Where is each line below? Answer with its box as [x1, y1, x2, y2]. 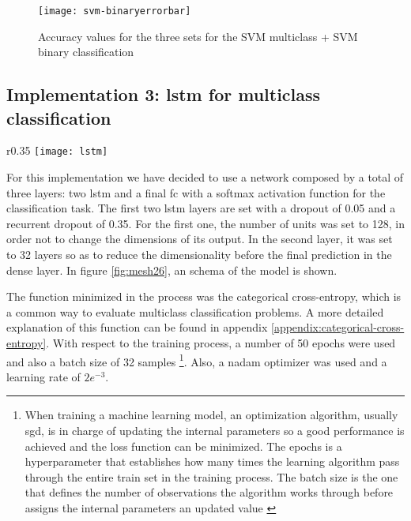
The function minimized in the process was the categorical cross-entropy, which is [6, 288, 402, 305]
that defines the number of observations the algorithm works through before [25, 484, 394, 500]
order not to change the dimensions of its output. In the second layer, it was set [6, 231, 393, 247]
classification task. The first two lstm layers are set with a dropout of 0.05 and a [6, 200, 396, 216]
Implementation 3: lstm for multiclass [6, 82, 321, 107]
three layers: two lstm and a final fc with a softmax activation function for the [6, 184, 386, 201]
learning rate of [6, 368, 81, 384]
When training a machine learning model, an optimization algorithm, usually [25, 407, 398, 423]
